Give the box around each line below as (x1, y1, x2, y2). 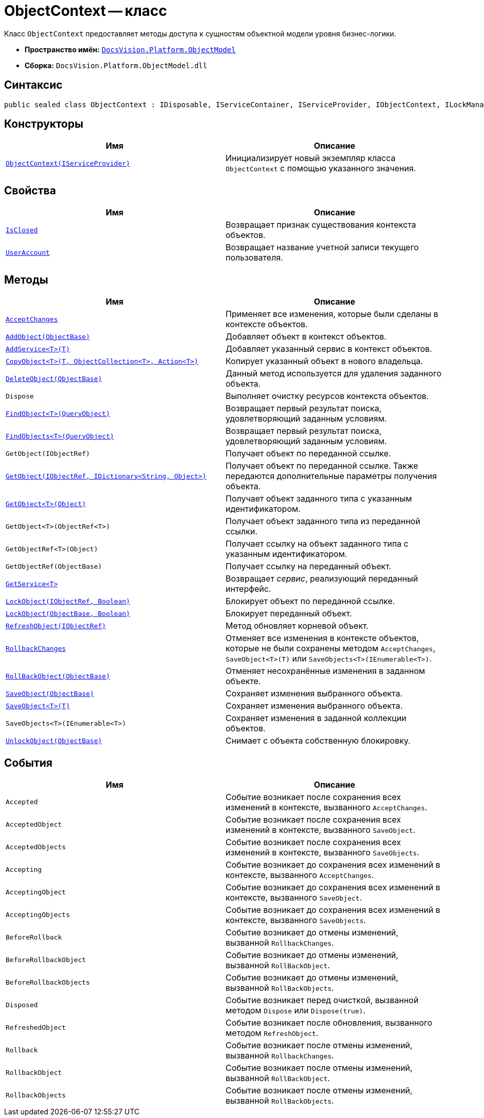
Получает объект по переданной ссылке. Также (226, 461, 418, 471)
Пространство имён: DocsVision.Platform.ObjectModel (25, 45, 236, 54)
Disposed (6, 1001, 38, 1009)
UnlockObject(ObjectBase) (6, 736, 102, 745)
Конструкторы (4, 117, 84, 131)
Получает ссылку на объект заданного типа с (226, 538, 409, 549)
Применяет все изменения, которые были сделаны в (226, 309, 438, 320)
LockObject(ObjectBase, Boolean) (6, 609, 130, 617)
